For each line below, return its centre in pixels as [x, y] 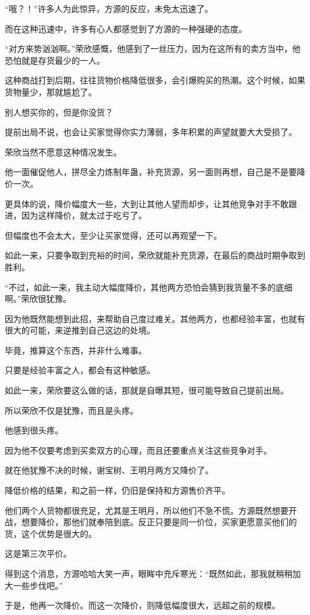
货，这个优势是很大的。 [51, 533]
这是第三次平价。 [38, 553]
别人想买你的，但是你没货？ [59, 112]
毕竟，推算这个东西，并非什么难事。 [76, 350]
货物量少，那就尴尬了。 [51, 91]
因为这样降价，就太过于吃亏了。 [84, 215]
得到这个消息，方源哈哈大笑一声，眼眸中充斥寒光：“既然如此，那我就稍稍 [149, 573]
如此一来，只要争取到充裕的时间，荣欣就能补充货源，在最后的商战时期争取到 [155, 255]
